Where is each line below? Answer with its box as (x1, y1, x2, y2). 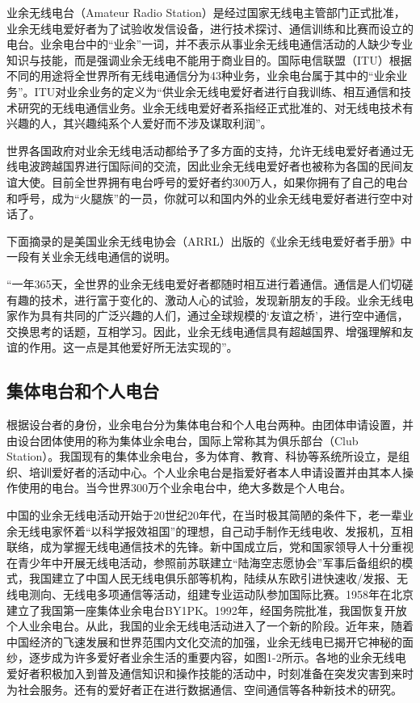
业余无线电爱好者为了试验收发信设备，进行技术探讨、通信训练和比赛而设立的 (6, 19, 414, 36)
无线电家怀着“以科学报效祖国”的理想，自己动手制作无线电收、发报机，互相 (17, 522, 414, 539)
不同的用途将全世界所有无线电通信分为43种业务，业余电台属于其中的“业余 (6, 67, 397, 84)
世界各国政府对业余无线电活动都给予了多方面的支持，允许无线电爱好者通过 (6, 141, 402, 158)
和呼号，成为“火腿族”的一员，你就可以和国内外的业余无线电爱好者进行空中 (6, 189, 402, 206)
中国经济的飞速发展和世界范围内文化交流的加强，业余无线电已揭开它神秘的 (6, 633, 402, 650)
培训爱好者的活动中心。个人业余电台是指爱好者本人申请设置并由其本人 (28, 463, 402, 480)
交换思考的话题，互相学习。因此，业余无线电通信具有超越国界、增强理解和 (6, 322, 402, 339)
